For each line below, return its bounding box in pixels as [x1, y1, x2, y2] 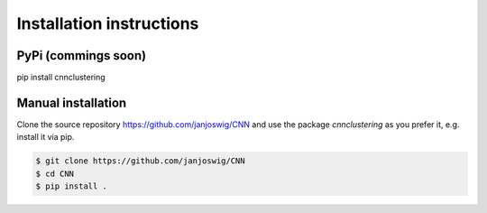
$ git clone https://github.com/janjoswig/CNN [35, 156, 245, 166]
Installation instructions [16, 14, 199, 33]
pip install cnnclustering [16, 72, 106, 83]
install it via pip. [16, 132, 75, 143]
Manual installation [16, 95, 127, 110]
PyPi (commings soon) [16, 48, 147, 63]
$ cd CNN [35, 168, 75, 179]
